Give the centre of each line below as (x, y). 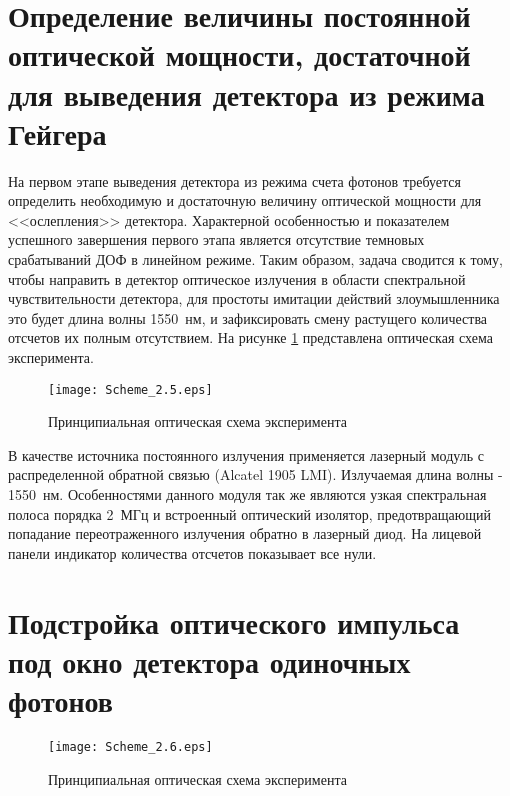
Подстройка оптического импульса (234, 621)
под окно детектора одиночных (209, 660)
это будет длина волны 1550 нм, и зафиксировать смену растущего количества (248, 317)
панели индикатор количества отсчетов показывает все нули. (192, 552)
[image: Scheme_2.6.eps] (130, 746)
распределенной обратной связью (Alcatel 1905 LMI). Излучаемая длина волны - (255, 474)
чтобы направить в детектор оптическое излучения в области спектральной (237, 278)
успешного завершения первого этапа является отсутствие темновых (216, 239)
